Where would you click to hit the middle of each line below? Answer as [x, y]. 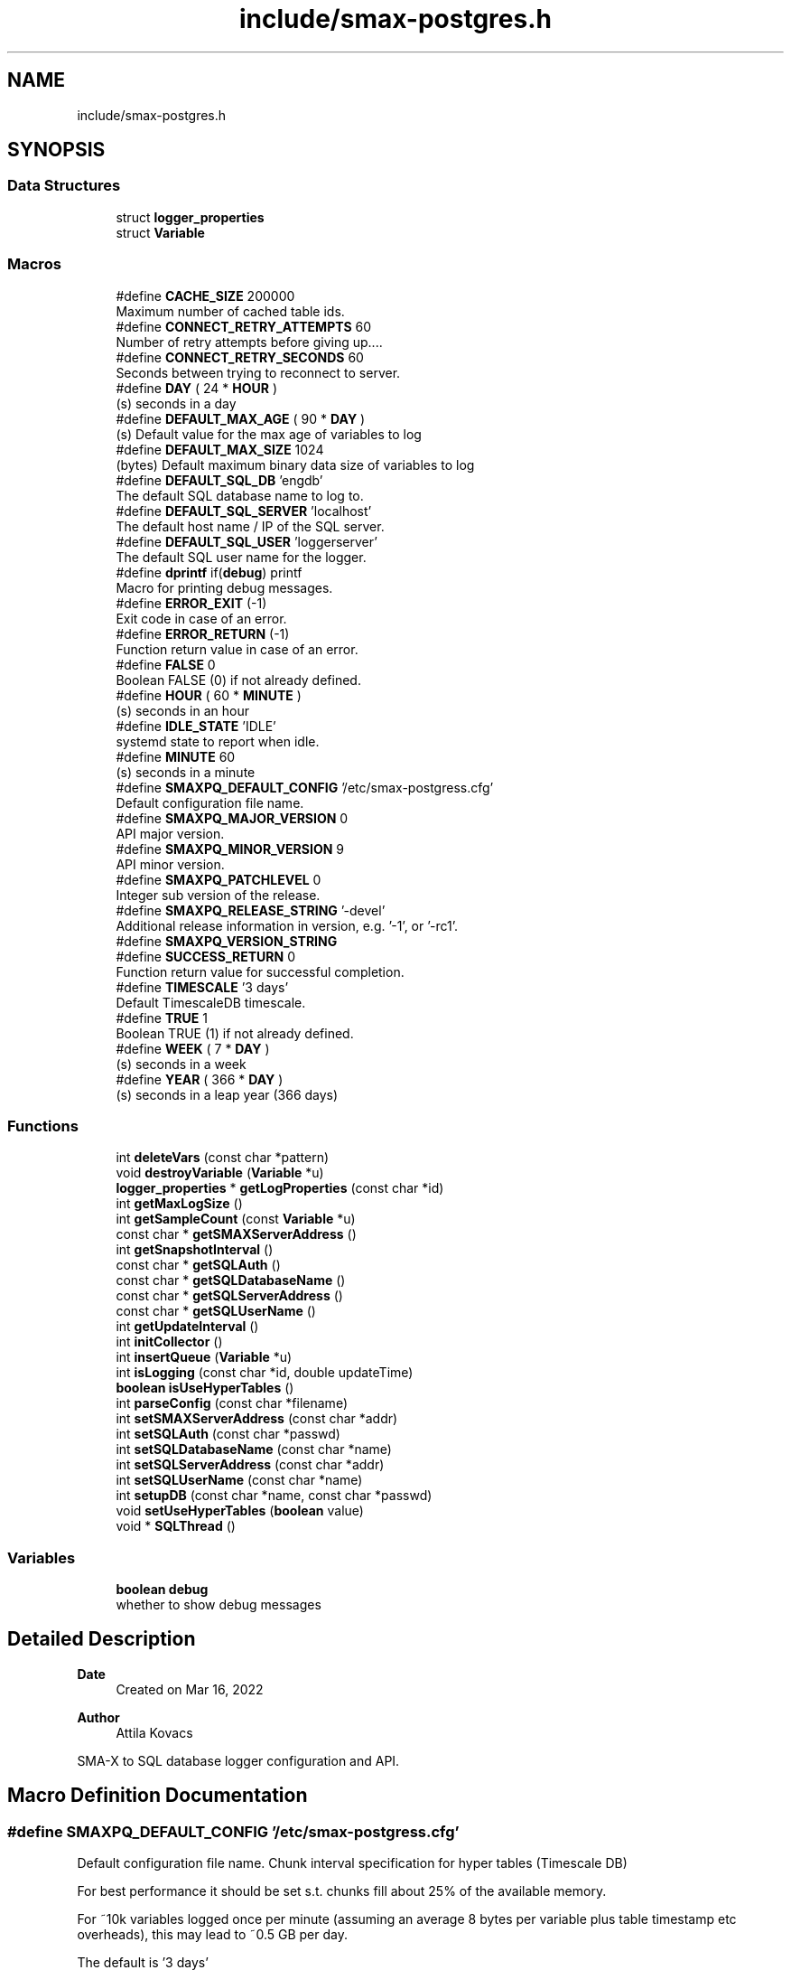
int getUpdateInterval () [187, 1327]
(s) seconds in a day [176, 403]
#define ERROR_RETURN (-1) [203, 633]
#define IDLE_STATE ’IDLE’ [196, 726]
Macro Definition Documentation [158, 1796]
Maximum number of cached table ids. [230, 311]
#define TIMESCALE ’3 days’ [202, 987]
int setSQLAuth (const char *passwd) [228, 1434]
